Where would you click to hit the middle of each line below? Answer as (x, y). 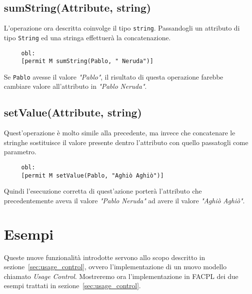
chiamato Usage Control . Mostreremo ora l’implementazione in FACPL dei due (121, 276)
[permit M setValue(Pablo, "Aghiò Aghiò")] (92, 175)
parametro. (20, 152)
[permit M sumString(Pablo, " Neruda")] (87, 61)
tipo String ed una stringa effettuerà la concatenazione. (87, 37)
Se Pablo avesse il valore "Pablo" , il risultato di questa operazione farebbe (114, 76)
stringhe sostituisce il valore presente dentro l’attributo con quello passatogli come (126, 142)
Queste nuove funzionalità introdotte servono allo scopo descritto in (105, 257)
